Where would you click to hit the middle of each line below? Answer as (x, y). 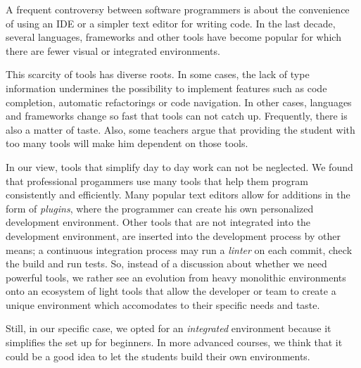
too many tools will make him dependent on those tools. (127, 143)
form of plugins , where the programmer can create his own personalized (160, 208)
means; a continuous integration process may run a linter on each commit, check (179, 249)
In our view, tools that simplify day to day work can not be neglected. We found (179, 166)
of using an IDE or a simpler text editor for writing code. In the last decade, (171, 23)
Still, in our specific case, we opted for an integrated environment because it (169, 328)
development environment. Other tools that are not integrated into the (158, 222)
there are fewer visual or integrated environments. (113, 50)
